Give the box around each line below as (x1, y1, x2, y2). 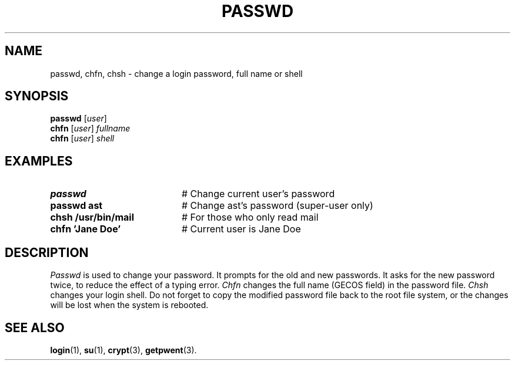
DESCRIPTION (5, 245, 89, 260)
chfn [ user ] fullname (50, 123, 131, 134)
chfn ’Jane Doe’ (50, 223, 121, 235)
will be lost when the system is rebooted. (50, 300, 209, 310)
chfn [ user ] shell (50, 133, 115, 144)
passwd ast (50, 200, 103, 212)
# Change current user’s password (181, 188, 335, 200)
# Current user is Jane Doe (181, 223, 301, 235)
